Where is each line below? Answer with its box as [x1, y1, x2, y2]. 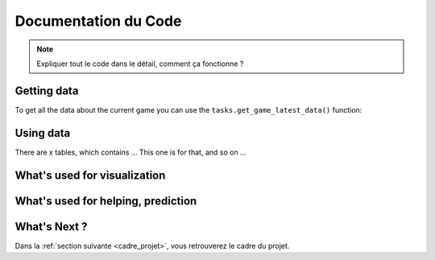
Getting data [14, 84, 79, 97]
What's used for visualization [14, 168, 166, 182]
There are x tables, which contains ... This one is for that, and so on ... [14, 147, 246, 157]
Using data [14, 126, 71, 140]
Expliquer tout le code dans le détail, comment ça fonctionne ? [36, 59, 244, 68]
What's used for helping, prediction [14, 194, 197, 208]
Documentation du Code [14, 12, 182, 30]
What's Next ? [14, 220, 88, 233]
